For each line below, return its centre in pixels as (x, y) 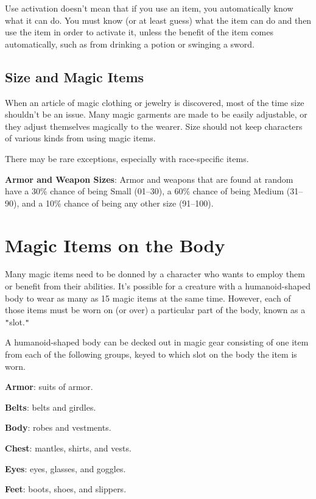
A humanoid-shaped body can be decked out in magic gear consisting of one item (157, 342)
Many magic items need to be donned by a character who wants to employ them (155, 274)
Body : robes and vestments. (58, 427)
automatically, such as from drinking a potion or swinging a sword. (130, 44)
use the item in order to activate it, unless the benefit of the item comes (139, 32)
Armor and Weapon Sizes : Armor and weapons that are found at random (149, 179)
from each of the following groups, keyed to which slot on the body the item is (151, 354)
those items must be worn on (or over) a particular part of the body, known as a (155, 310)
